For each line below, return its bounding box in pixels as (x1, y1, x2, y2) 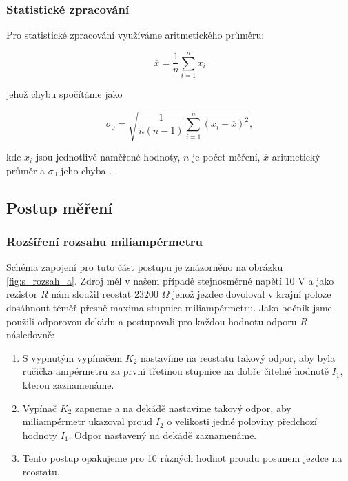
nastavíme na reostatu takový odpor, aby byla (141, 350, 336, 365)
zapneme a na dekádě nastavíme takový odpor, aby (75, 400, 291, 415)
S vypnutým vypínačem (22, 350, 123, 365)
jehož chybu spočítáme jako (6, 86, 123, 101)
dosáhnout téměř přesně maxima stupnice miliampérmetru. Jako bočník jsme (6, 300, 332, 315)
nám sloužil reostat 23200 (51, 287, 158, 301)
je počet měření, (192, 150, 260, 164)
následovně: (6, 327, 55, 342)
